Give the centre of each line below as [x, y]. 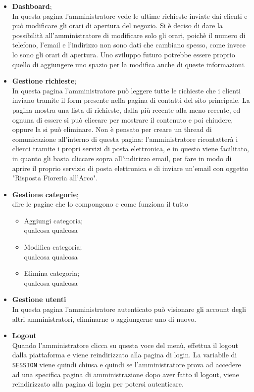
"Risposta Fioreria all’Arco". [55, 178]
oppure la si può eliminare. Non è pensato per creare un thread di [112, 129]
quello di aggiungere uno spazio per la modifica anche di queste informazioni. [129, 64]
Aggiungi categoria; [53, 220]
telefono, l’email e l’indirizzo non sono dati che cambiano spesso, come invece [129, 45]
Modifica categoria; [53, 247]
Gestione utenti [39, 299]
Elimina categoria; [52, 273]
